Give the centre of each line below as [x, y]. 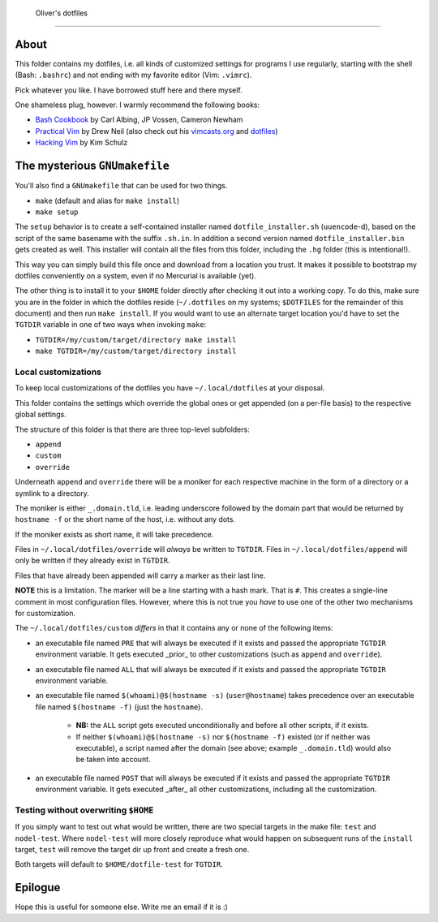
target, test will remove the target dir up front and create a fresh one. [132, 850]
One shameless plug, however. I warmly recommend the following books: [137, 105]
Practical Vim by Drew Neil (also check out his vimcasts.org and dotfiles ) [157, 131]
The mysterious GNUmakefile [92, 166]
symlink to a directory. [52, 493]
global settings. [41, 415]
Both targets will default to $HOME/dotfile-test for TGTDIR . [119, 864]
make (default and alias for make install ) [107, 200]
